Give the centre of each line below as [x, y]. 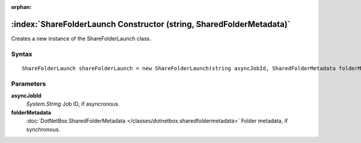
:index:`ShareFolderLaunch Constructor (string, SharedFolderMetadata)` [151, 24]
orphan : [21, 7]
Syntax [22, 54]
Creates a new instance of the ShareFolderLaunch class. [81, 38]
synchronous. [43, 129]
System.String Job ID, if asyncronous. [73, 104]
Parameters [29, 84]
